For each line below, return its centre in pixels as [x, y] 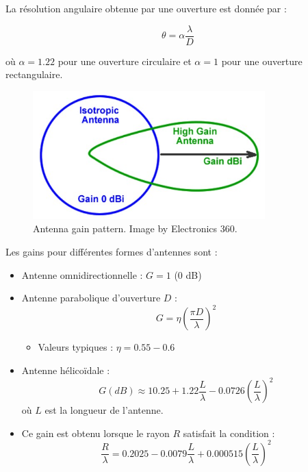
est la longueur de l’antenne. [104, 410]
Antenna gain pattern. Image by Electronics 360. [135, 228]
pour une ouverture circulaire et [125, 61]
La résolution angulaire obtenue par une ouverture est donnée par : [146, 8]
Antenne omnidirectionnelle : [82, 274]
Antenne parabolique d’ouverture [91, 298]
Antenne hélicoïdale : [66, 370]
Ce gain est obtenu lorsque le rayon [95, 433]
